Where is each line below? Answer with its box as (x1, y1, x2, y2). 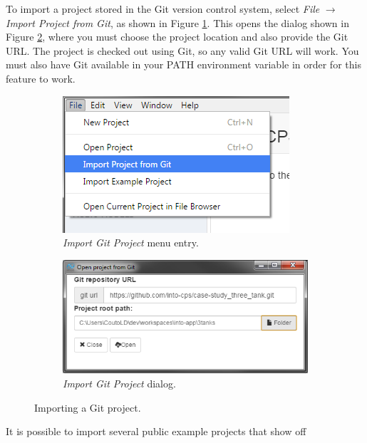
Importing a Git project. (34, 400, 141, 415)
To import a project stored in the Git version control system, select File (6, 1, 320, 16)
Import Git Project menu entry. (63, 235, 199, 250)
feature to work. (6, 71, 76, 85)
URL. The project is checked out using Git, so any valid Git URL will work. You (6, 43, 359, 58)
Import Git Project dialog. (63, 375, 176, 390)
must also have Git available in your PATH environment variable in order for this (6, 57, 361, 72)
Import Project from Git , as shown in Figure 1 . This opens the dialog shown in (6, 15, 349, 30)
